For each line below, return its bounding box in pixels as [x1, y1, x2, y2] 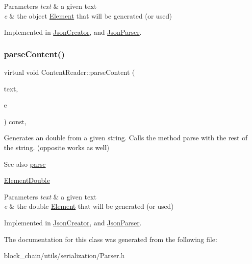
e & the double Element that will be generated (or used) [4, 201, 174, 211]
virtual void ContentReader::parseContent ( [4, 67, 135, 77]
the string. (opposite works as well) [4, 142, 110, 152]
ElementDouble [4, 175, 50, 185]
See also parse [4, 158, 46, 169]
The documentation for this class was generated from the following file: [4, 234, 217, 244]
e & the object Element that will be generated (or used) [4, 10, 172, 21]
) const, [4, 116, 26, 126]
